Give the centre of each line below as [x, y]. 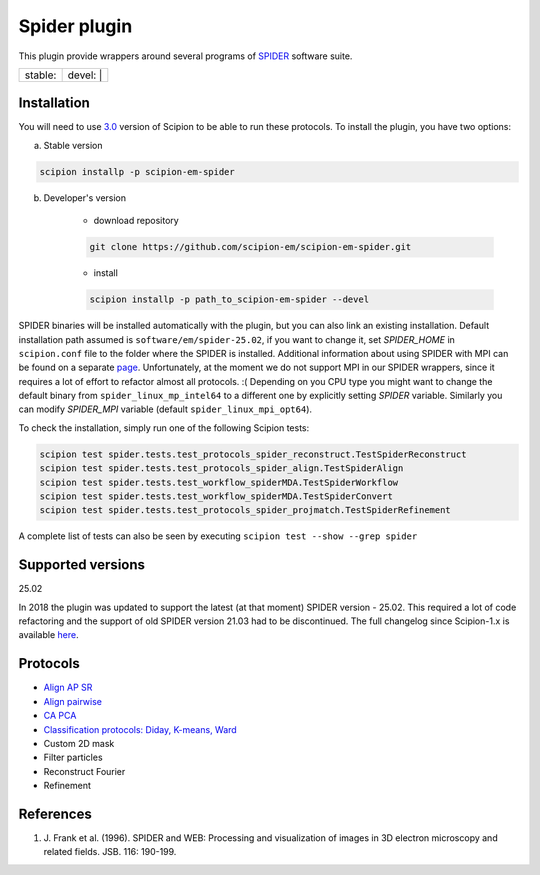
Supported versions [81, 565]
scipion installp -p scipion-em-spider [137, 171]
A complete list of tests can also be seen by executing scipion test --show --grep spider [218, 536]
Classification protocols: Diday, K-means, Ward [140, 729]
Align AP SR [68, 687]
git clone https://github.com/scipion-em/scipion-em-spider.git [250, 247]
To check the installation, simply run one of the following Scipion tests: [164, 427]
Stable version [73, 145]
